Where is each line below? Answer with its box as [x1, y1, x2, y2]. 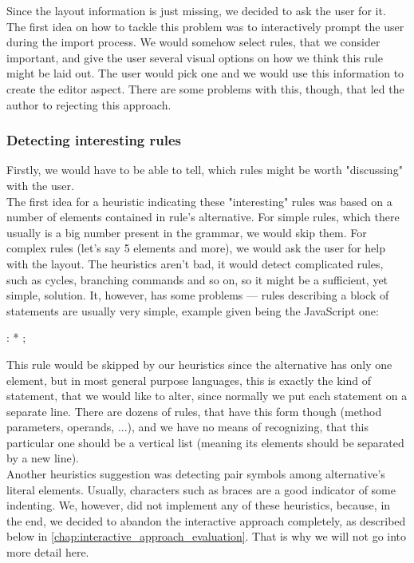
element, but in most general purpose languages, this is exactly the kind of [6, 371, 372, 388]
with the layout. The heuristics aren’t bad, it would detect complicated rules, [6, 255, 384, 272]
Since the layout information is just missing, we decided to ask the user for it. [6, 2, 386, 18]
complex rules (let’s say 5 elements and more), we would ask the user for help [6, 240, 385, 256]
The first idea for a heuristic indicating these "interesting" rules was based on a [6, 192, 392, 209]
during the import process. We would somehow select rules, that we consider [6, 34, 380, 50]
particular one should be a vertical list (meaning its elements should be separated [6, 434, 404, 450]
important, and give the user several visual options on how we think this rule [6, 49, 383, 65]
